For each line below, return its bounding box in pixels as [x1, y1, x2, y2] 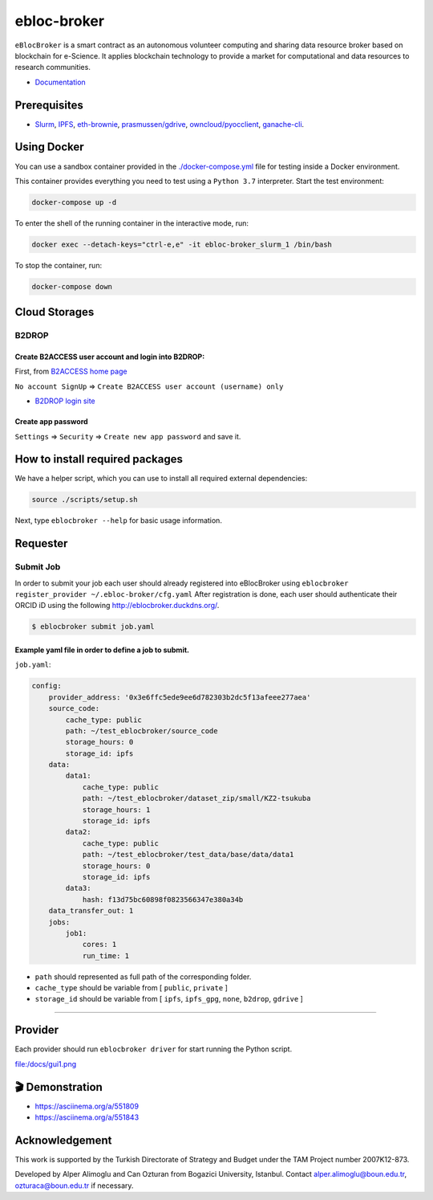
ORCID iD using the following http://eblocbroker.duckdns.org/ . [14, 601, 220, 610]
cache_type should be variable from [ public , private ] [34, 983, 229, 993]
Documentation [34, 77, 86, 87]
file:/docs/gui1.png [14, 1059, 77, 1068]
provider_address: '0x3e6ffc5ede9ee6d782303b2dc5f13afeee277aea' [48, 692, 311, 702]
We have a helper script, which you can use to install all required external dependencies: [14, 474, 308, 484]
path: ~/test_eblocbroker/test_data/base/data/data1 [82, 850, 294, 859]
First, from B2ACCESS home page [14, 366, 127, 377]
